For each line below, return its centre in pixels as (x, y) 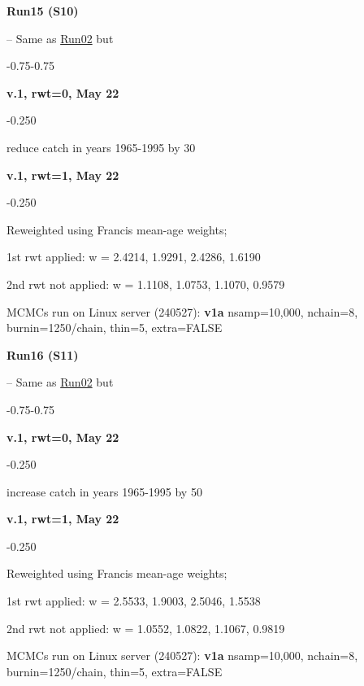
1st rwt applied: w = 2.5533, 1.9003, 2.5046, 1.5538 (134, 601)
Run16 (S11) (43, 354)
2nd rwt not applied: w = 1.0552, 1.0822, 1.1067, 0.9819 (146, 628)
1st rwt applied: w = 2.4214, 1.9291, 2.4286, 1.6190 (134, 257)
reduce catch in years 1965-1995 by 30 (101, 147)
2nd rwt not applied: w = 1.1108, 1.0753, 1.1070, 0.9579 (146, 284)
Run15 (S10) (43, 11)
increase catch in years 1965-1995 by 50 (104, 491)
